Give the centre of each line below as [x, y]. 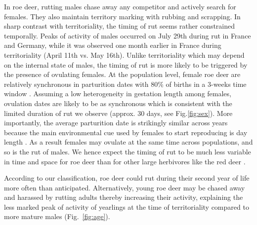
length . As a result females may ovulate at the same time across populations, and [128, 142]
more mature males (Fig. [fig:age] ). [57, 216]
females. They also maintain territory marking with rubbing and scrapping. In [122, 16]
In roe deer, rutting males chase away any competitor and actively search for [120, 6]
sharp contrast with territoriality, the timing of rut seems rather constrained [120, 26]
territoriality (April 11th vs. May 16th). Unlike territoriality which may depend [124, 55]
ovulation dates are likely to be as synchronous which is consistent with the [118, 103]
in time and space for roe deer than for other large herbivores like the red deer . [125, 161]
